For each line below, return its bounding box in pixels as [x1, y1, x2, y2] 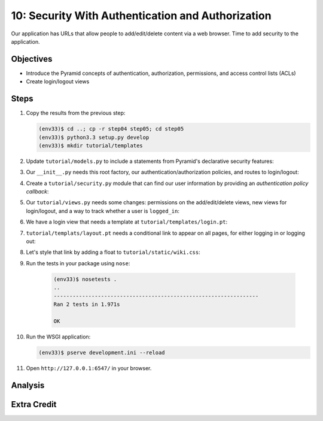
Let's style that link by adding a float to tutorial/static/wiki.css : [26, 249, 200, 256]
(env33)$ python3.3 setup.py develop [38, 134, 150, 141]
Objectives [11, 54, 53, 64]
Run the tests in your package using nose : [26, 259, 130, 266]
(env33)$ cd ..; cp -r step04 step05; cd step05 [38, 126, 184, 132]
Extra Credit [11, 399, 57, 410]
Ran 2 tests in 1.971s [53, 301, 120, 308]
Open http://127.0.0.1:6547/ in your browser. [26, 364, 152, 371]
